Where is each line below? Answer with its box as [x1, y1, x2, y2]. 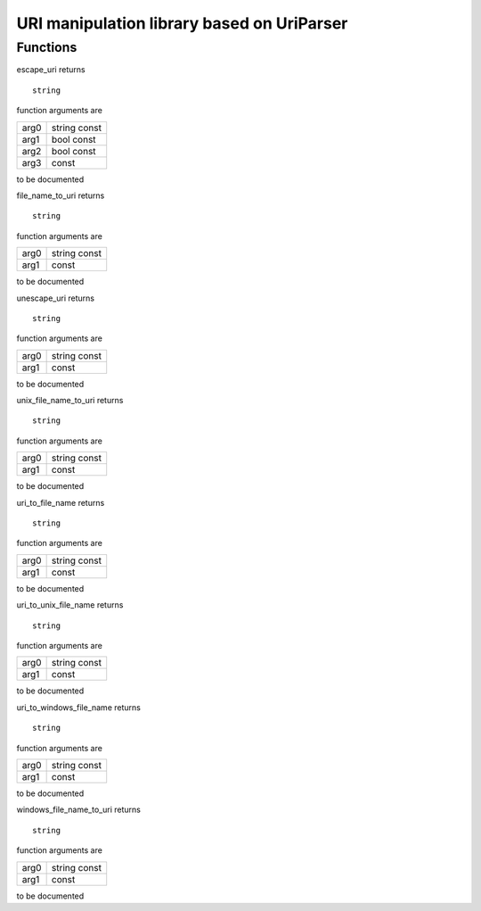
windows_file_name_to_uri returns [16, 804, 142, 816]
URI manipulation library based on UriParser [16, 13, 348, 33]
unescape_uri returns [16, 293, 95, 303]
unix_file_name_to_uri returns [16, 395, 124, 406]
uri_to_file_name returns [16, 497, 105, 508]
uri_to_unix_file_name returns [16, 600, 124, 610]
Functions [16, 39, 77, 55]
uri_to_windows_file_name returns [16, 701, 142, 713]
